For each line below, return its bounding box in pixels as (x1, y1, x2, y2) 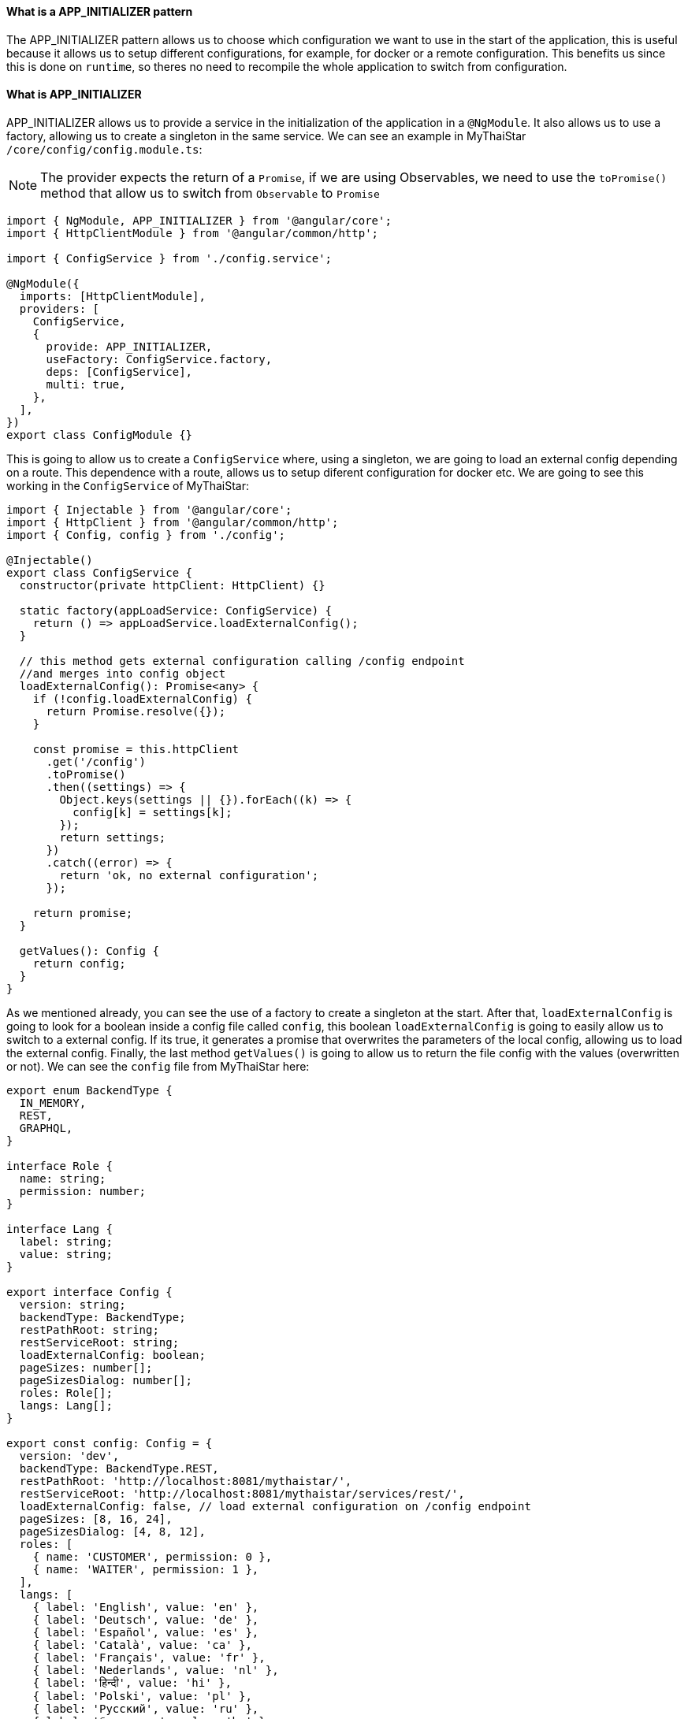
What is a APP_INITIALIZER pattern (6, 5, 193, 18)
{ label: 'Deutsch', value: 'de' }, (32, 1613, 259, 1626)
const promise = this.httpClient (32, 742, 240, 756)
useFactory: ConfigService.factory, (46, 352, 273, 366)
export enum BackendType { (6, 1083, 173, 1097)
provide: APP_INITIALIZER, (46, 340, 213, 353)
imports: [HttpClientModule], (19, 289, 206, 303)
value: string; (19, 1247, 113, 1260)
